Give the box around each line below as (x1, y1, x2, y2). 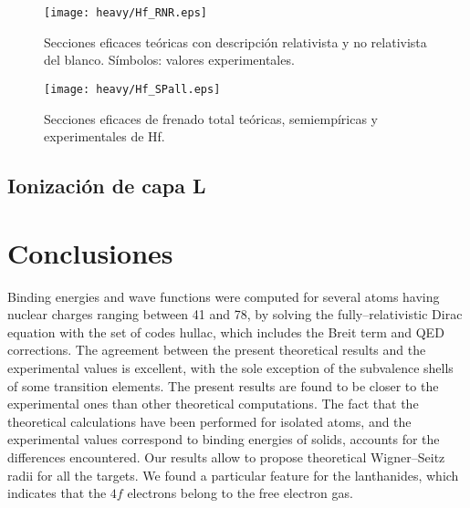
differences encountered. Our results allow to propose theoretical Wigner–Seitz (7, 447, 445, 466)
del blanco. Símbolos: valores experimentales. (44, 50, 295, 69)
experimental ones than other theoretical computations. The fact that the (7, 394, 419, 413)
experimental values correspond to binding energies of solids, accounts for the (7, 430, 440, 449)
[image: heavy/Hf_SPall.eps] (44, 82, 221, 96)
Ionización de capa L (7, 171, 206, 200)
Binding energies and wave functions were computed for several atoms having (7, 286, 440, 306)
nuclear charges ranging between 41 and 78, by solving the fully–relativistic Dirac (7, 305, 463, 324)
